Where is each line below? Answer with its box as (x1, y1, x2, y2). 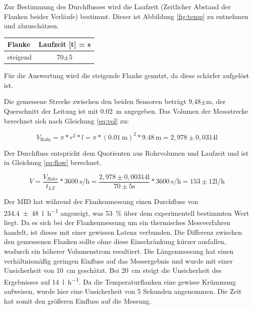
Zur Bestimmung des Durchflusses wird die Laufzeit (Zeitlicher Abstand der (4, 1, 231, 11)
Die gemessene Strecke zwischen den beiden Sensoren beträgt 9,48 (4, 96, 201, 106)
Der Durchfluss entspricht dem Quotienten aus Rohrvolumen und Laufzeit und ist (4, 147, 249, 158)
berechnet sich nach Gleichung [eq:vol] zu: (4, 115, 129, 125)
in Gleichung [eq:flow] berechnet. (4, 157, 102, 167)
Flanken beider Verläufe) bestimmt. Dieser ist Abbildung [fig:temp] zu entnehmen (4, 11, 249, 21)
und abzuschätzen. (4, 21, 59, 31)
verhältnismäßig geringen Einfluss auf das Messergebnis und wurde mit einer (4, 255, 233, 266)
